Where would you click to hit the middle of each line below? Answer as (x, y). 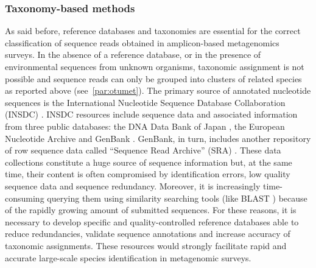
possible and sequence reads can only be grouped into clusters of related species (153, 78)
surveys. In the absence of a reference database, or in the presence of (133, 55)
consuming (25, 198)
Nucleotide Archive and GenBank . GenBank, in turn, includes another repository (158, 138)
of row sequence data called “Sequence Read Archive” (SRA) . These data (143, 150)
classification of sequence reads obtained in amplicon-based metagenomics (142, 42)
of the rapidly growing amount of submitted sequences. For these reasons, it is (151, 210)
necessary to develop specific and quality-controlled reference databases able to (152, 221)
